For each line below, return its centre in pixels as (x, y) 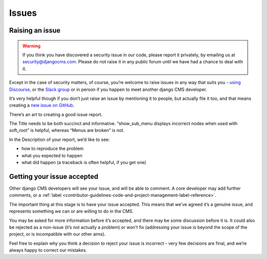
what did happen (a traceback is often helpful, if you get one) (84, 163)
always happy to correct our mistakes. (48, 250)
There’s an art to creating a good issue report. (56, 114)
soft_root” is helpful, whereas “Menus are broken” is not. (67, 130)
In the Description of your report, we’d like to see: (59, 139)
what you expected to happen (52, 155)
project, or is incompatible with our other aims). (57, 234)
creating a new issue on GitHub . (42, 105)
